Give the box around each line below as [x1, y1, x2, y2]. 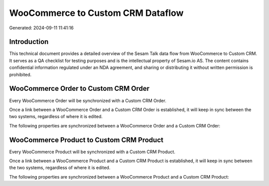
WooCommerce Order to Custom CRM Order [9, 84, 149, 93]
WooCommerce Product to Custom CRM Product [9, 135, 164, 144]
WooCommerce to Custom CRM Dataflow [9, 7, 184, 18]
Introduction [9, 38, 49, 46]
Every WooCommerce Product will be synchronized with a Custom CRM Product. [9, 149, 175, 155]
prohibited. [9, 71, 32, 77]
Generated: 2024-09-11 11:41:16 [9, 25, 74, 31]
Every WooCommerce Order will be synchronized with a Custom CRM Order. [9, 97, 166, 104]
